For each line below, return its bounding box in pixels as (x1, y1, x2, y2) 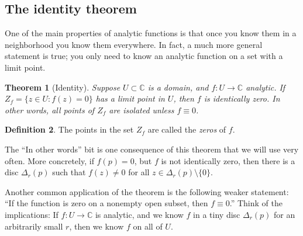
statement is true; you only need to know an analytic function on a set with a (5, 50, 283, 62)
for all (128, 166, 150, 178)
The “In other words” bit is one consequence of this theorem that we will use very (5, 143, 299, 155)
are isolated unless (109, 103, 174, 116)
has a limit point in (95, 92, 165, 105)
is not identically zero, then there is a (161, 154, 295, 166)
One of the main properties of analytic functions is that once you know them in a (5, 27, 297, 39)
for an (274, 208, 295, 220)
